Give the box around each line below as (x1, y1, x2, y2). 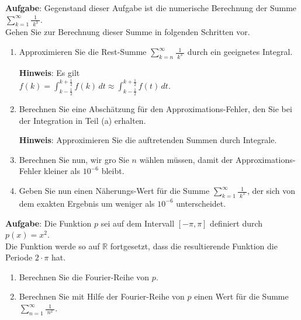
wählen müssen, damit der (139, 153, 233, 165)
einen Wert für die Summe (194, 290, 289, 302)
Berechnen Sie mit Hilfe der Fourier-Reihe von (19, 290, 185, 302)
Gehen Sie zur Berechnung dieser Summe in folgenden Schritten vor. (5, 26, 250, 38)
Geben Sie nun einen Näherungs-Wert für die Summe (19, 185, 210, 197)
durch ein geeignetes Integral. (187, 46, 293, 58)
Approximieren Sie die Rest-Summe (19, 46, 147, 58)
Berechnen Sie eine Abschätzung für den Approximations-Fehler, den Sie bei (19, 103, 292, 115)
